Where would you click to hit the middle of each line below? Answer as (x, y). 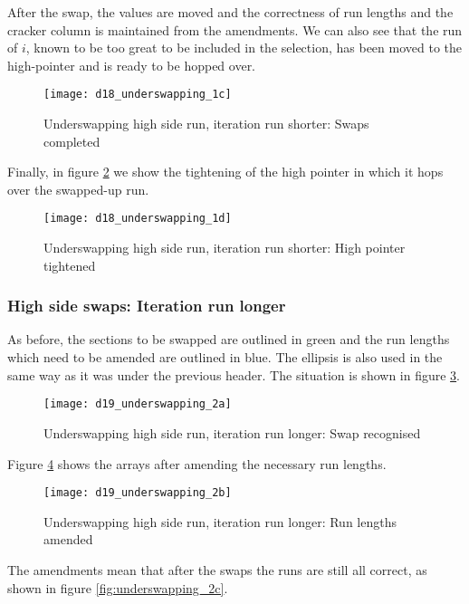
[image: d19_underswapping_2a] (138, 404)
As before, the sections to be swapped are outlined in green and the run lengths (229, 339)
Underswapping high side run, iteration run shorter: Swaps (206, 124)
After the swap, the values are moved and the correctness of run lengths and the (230, 12)
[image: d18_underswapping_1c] (138, 95)
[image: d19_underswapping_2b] (138, 493)
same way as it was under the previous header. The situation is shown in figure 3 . (234, 374)
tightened (70, 265)
